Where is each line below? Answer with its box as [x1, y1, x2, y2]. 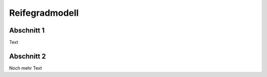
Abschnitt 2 [9, 52, 46, 60]
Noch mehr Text [9, 65, 42, 71]
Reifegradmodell [9, 7, 79, 18]
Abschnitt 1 [9, 26, 45, 35]
